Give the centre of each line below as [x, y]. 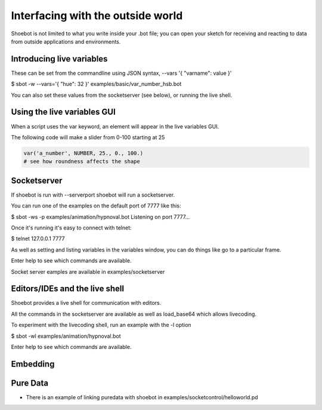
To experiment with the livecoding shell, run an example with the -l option [101, 325]
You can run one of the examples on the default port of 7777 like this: [96, 206]
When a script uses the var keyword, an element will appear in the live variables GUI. [115, 126]
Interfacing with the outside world [97, 16]
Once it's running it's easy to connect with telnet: [71, 228]
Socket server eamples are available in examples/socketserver [88, 271]
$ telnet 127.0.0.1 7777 [38, 238]
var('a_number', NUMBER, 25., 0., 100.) [83, 153]
